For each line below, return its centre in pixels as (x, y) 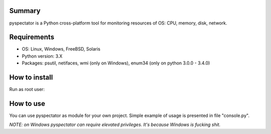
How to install (31, 77)
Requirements (32, 37)
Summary (25, 11)
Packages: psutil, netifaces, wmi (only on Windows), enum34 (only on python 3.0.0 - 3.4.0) (116, 63)
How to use (27, 103)
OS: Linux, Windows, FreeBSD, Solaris (61, 49)
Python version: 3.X (42, 56)
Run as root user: (27, 89)
